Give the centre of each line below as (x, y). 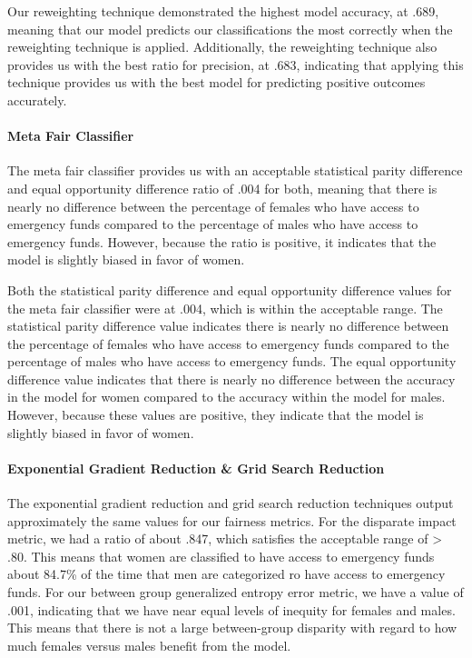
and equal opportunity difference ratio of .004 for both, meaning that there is (222, 188)
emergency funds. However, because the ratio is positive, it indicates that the (222, 241)
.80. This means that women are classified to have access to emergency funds (221, 556)
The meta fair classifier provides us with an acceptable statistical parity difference (235, 170)
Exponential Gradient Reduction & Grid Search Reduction (196, 468)
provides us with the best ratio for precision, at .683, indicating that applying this (236, 64)
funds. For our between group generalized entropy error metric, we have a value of (236, 592)
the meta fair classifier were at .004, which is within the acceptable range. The (225, 308)
